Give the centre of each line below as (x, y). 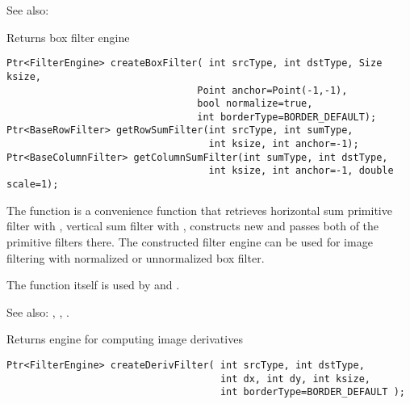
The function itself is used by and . (93, 285)
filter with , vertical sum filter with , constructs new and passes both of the (193, 226)
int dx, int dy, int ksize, (295, 379)
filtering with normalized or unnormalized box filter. (136, 257)
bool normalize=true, (255, 104)
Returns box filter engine (68, 37)
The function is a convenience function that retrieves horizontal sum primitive (199, 210)
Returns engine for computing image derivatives (125, 339)
